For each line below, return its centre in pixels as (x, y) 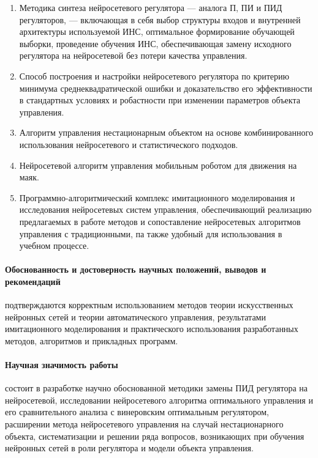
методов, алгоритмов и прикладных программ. (92, 340)
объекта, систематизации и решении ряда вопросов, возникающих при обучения (155, 436)
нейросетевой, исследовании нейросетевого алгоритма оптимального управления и (159, 400)
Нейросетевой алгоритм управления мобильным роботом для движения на (158, 165)
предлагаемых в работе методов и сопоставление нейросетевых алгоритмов (160, 221)
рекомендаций (33, 281)
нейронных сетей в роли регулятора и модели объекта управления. (129, 448)
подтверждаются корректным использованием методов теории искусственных (149, 305)
